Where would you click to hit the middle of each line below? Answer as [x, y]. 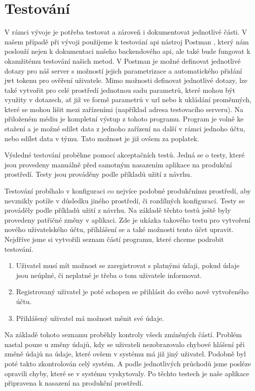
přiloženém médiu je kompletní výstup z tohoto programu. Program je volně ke [124, 119]
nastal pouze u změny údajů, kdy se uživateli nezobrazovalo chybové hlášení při [125, 344]
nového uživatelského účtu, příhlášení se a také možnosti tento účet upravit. [119, 229]
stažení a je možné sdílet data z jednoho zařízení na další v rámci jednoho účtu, [125, 129]
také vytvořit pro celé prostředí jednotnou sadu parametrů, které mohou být [120, 90]
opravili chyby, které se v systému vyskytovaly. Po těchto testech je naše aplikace [127, 373]
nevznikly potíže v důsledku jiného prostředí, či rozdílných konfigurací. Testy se [125, 200]
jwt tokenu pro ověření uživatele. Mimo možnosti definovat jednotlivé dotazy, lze [126, 80]
